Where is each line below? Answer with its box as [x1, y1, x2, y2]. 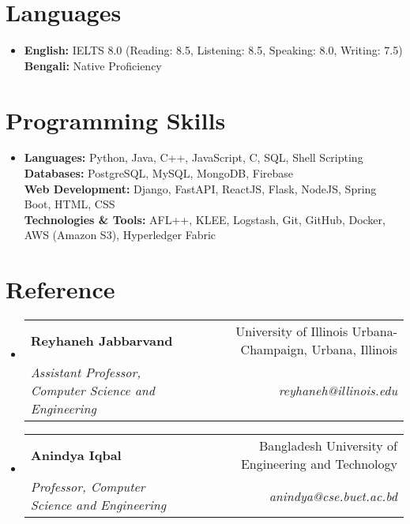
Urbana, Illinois [311, 340, 397, 359]
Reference [6, 273, 115, 305]
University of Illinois [235, 322, 348, 341]
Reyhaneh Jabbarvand [30, 331, 173, 350]
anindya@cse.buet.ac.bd [269, 486, 397, 505]
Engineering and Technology [240, 455, 397, 473]
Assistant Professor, [30, 363, 141, 382]
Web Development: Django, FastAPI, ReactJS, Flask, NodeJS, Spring [24, 180, 377, 196]
